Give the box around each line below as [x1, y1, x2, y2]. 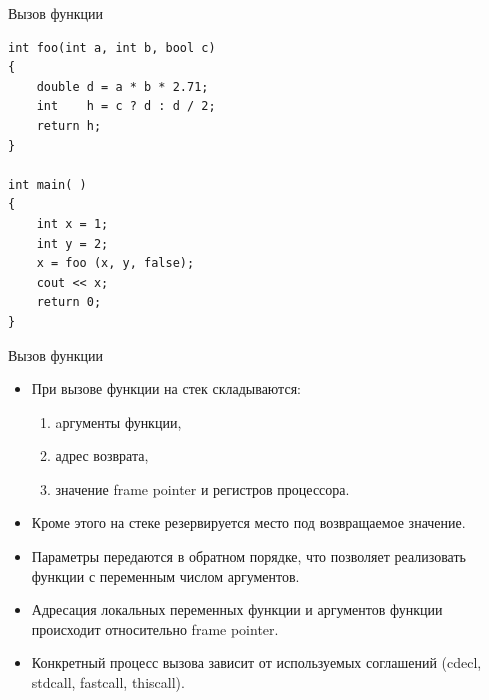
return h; [36, 118, 102, 133]
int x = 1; [36, 216, 109, 231]
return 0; [36, 295, 102, 310]
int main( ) [8, 177, 87, 192]
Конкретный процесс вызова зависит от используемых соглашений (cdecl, [31, 652, 482, 673]
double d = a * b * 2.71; [36, 79, 209, 94]
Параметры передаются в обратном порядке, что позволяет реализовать [31, 546, 466, 567]
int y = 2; [36, 236, 109, 251]
